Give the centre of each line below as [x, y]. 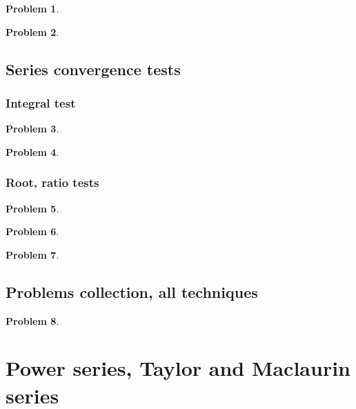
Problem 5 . [32, 208]
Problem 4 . [32, 151]
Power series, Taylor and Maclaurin [178, 368]
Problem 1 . [32, 8]
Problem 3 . [32, 129]
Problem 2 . [32, 31]
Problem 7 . [32, 254]
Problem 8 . [32, 320]
